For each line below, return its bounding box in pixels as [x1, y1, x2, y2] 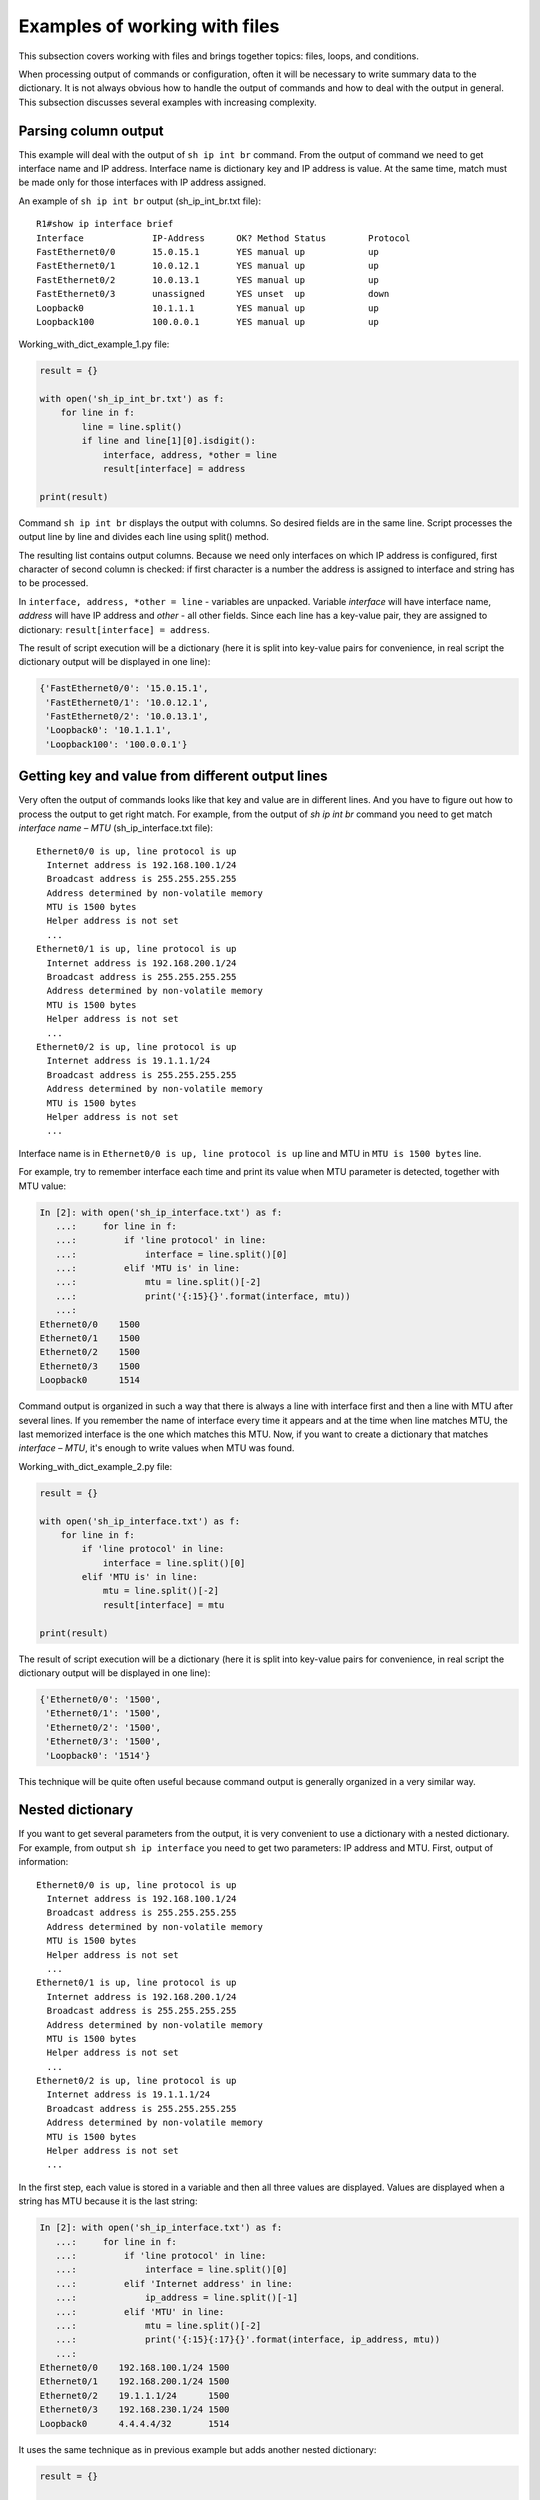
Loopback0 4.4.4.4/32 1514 [39, 2418, 230, 2429]
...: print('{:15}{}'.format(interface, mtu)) [55, 1290, 351, 1302]
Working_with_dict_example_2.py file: [18, 1460, 173, 1472]
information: [18, 1856, 69, 1868]
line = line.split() [81, 421, 183, 432]
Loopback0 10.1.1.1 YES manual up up [36, 302, 379, 314]
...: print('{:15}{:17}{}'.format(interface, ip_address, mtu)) [55, 2334, 441, 2345]
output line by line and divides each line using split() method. [18, 531, 270, 543]
